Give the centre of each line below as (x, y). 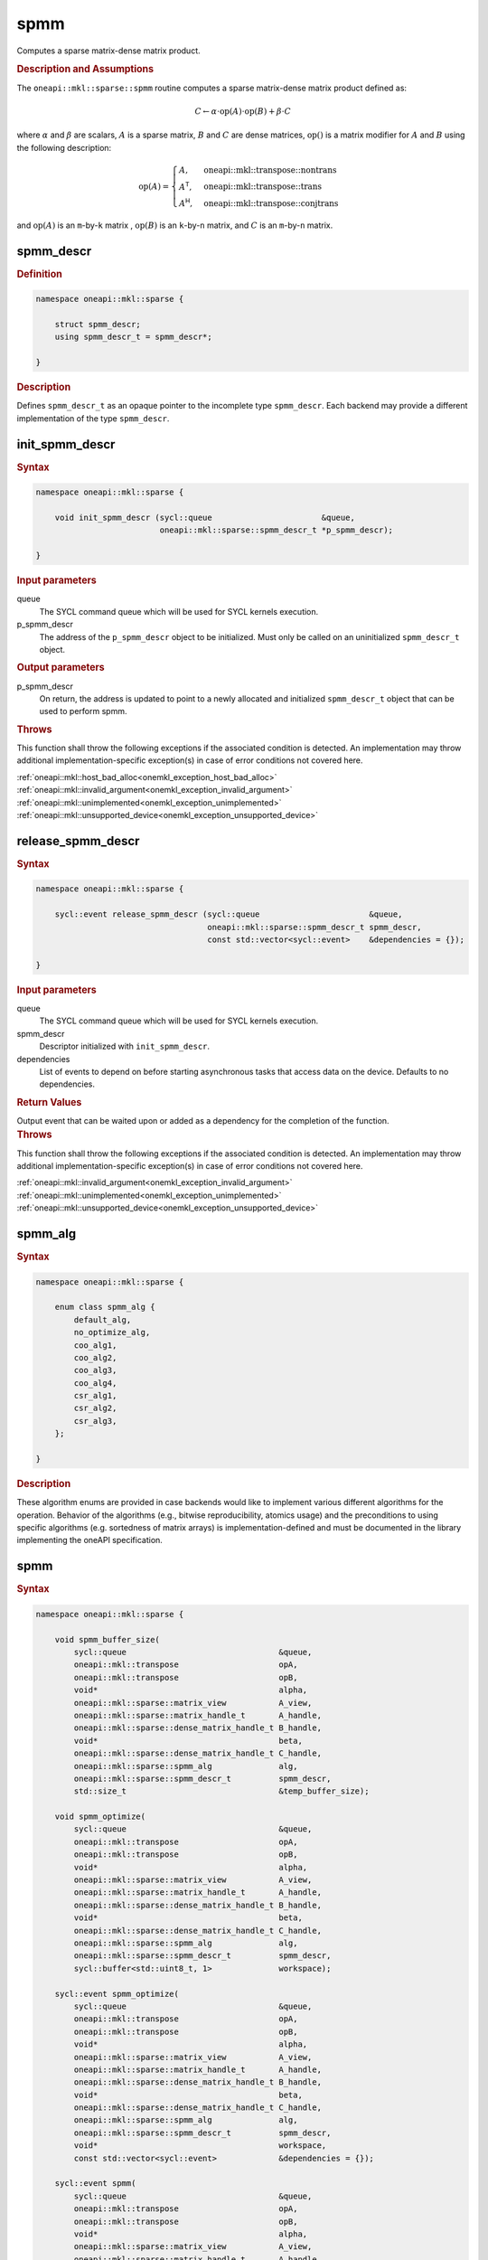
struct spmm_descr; (98, 325)
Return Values (49, 1102)
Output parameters (61, 667)
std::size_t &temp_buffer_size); (221, 1791)
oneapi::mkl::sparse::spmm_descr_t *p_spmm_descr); (276, 530)
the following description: (64, 147)
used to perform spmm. (83, 711)
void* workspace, (200, 2146)
